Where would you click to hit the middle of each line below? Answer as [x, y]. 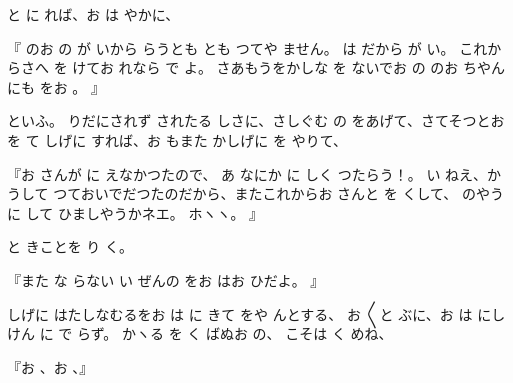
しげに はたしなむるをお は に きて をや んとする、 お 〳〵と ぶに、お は [240, 313]
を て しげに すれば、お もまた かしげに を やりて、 [177, 139]
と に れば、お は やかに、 [93, 14]
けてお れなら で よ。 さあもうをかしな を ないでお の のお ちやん [289, 67]
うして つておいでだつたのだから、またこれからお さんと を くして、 [232, 193]
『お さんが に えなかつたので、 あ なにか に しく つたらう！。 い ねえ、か [254, 173]
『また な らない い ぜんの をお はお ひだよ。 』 [166, 279]
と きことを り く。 [70, 246]
